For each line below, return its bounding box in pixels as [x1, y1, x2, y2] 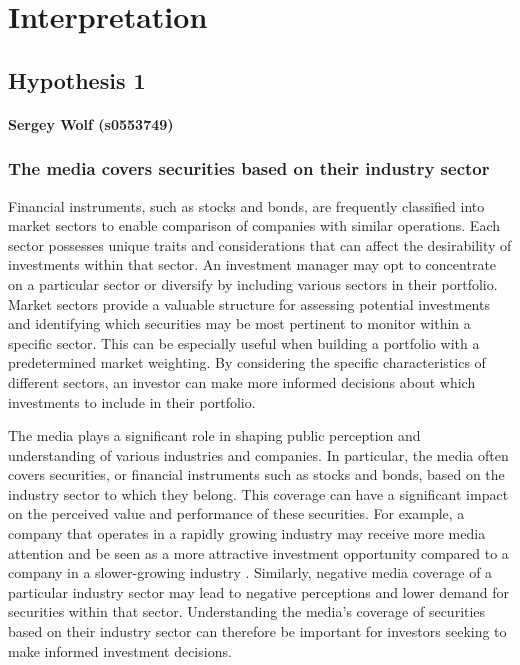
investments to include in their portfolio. [8, 391, 256, 412]
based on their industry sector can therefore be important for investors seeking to [8, 621, 507, 642]
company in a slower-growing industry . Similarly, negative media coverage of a [8, 562, 493, 583]
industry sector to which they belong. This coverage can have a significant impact [8, 483, 509, 504]
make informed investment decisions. [8, 640, 232, 661]
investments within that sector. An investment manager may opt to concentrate [8, 254, 497, 275]
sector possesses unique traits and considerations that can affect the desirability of [8, 234, 512, 255]
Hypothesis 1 [8, 64, 146, 95]
